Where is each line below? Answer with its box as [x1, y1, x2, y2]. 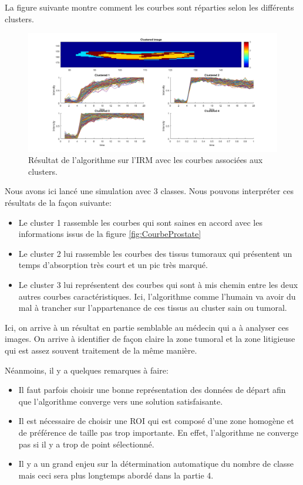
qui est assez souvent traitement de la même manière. [5, 344, 197, 356]
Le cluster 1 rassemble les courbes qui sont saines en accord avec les [18, 216, 262, 228]
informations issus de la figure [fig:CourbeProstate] [18, 228, 201, 240]
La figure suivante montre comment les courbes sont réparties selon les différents [5, 1, 294, 13]
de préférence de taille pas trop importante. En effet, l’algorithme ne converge [18, 426, 298, 438]
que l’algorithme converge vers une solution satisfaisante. [18, 395, 223, 407]
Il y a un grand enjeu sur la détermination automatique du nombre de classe [18, 457, 294, 470]
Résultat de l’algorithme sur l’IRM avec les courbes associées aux [28, 154, 263, 166]
